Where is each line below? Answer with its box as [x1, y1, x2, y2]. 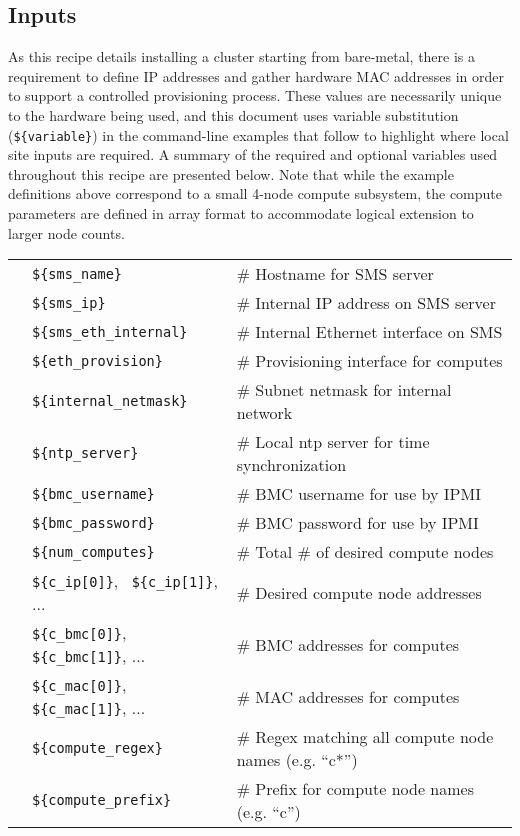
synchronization [236, 453, 347, 477]
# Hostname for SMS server [236, 262, 434, 286]
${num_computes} [32, 543, 155, 560]
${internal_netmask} [32, 393, 188, 410]
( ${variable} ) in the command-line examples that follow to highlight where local [8, 124, 509, 145]
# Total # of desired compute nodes [236, 540, 494, 564]
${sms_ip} [32, 294, 106, 311]
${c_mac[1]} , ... [32, 696, 146, 720]
